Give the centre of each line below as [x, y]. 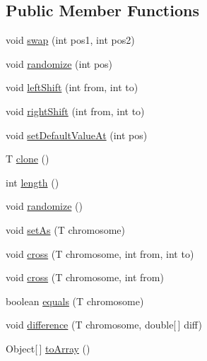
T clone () [28, 159]
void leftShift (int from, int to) [72, 87]
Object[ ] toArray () [48, 348]
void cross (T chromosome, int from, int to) [100, 253]
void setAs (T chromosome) [66, 229]
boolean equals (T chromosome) [75, 301]
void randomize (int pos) [59, 63]
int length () [32, 182]
